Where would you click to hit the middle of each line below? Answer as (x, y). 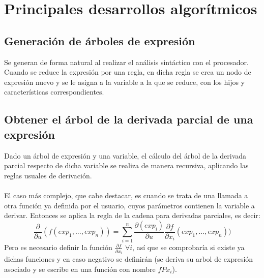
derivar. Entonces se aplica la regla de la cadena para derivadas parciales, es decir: (132, 215)
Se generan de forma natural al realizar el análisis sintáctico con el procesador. (126, 62)
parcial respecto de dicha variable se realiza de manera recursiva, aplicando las (126, 165)
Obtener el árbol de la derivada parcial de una (129, 119)
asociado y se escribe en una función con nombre (80, 269)
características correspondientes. (54, 92)
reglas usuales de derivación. (48, 175)
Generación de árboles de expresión (100, 40)
